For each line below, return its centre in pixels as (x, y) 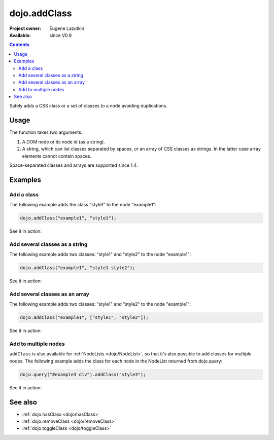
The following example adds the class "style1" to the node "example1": (83, 205)
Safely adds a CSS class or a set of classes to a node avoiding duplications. (88, 106)
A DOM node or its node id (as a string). (64, 141)
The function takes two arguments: (46, 132)
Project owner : (25, 28)
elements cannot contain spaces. (57, 156)
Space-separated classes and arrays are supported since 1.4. (74, 165)
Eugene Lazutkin (67, 28)
